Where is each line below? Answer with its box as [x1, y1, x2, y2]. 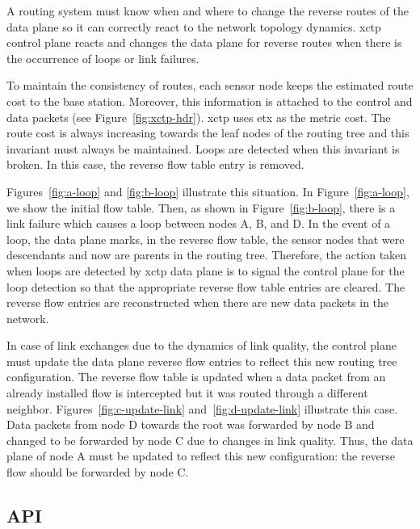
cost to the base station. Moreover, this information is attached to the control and [6, 92, 413, 109]
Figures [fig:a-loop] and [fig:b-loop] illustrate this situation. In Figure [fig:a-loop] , [6, 183, 409, 199]
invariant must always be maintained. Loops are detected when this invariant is [6, 140, 400, 157]
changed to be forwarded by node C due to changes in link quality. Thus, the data [6, 431, 414, 448]
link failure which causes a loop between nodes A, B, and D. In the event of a [6, 215, 391, 232]
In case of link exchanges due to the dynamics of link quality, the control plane [6, 337, 397, 354]
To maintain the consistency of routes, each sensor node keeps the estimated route [6, 77, 414, 94]
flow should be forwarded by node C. [6, 464, 189, 481]
